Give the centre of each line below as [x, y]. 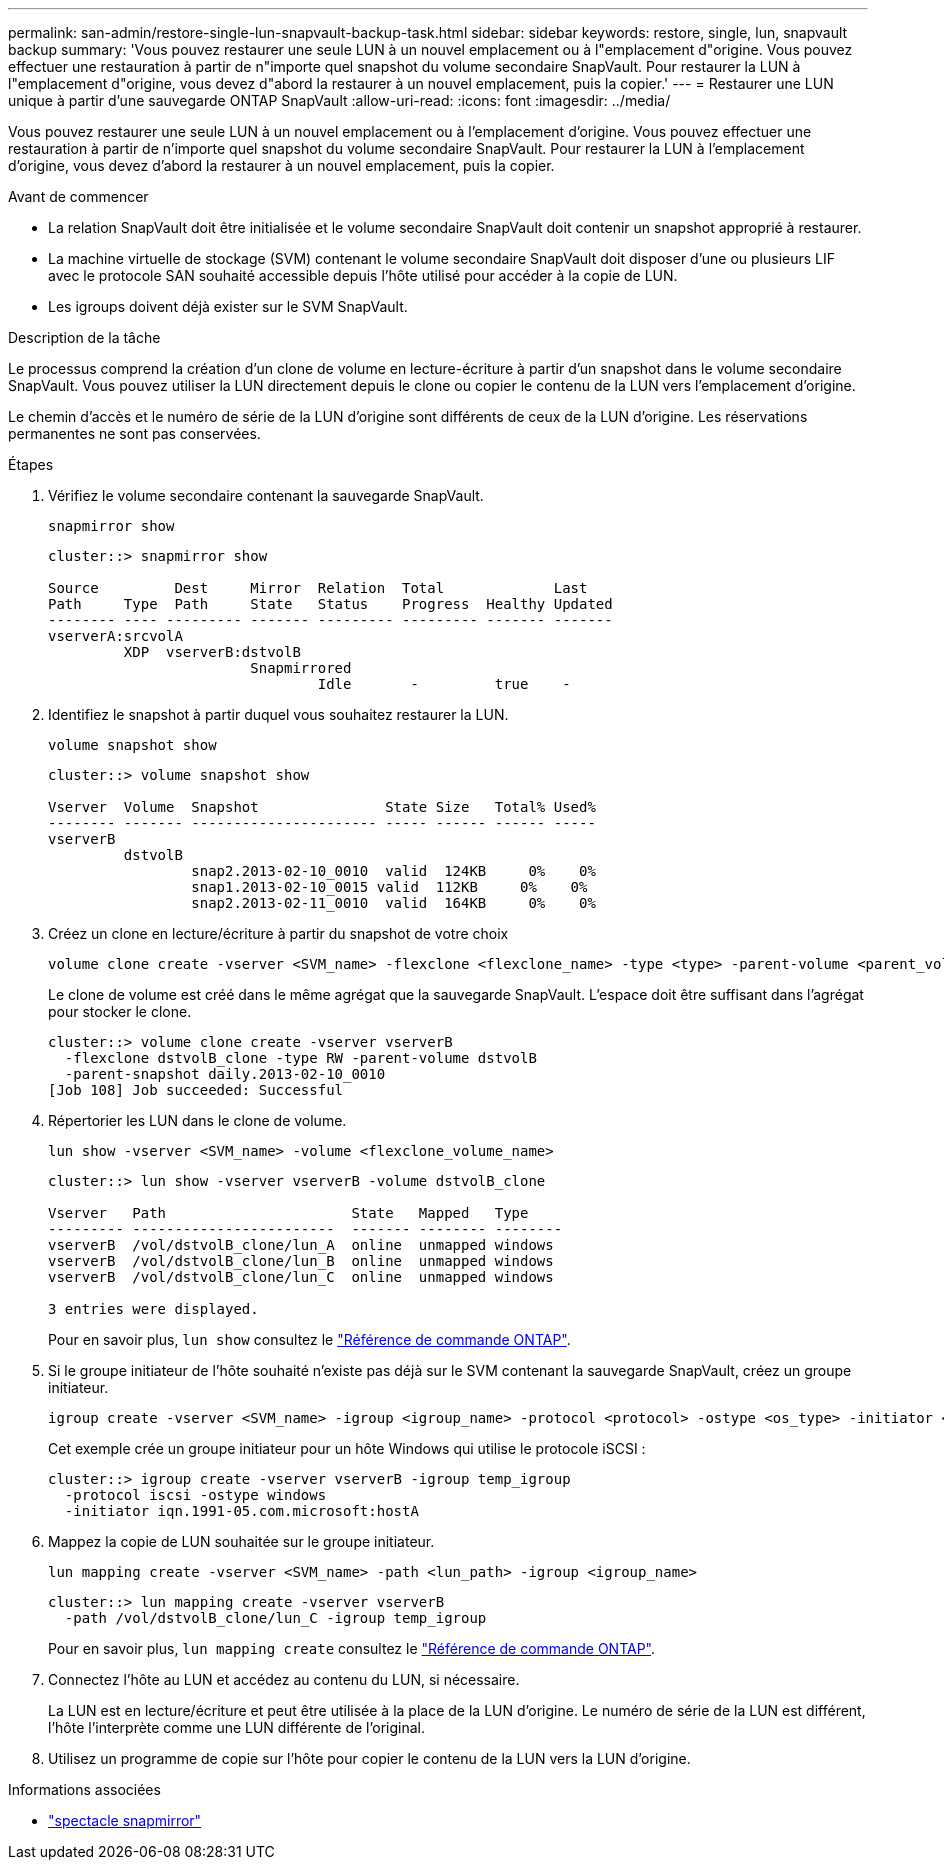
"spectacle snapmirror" [125, 1820]
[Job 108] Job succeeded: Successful [196, 1090]
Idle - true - [444, 684]
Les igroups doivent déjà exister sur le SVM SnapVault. [228, 306]
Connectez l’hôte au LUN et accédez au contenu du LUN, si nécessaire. [284, 1679]
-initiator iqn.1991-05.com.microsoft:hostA [241, 1511]
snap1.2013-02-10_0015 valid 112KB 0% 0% [389, 887]
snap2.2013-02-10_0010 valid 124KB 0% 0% [393, 871]
